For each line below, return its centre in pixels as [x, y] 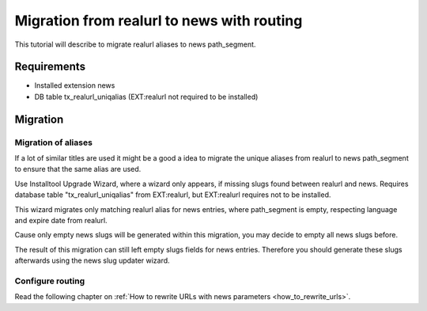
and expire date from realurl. [61, 220]
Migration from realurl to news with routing [159, 21]
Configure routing [50, 281]
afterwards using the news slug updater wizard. [92, 260]
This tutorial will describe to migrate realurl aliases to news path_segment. [135, 44]
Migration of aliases [53, 142]
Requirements [50, 67]
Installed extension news [75, 85]
